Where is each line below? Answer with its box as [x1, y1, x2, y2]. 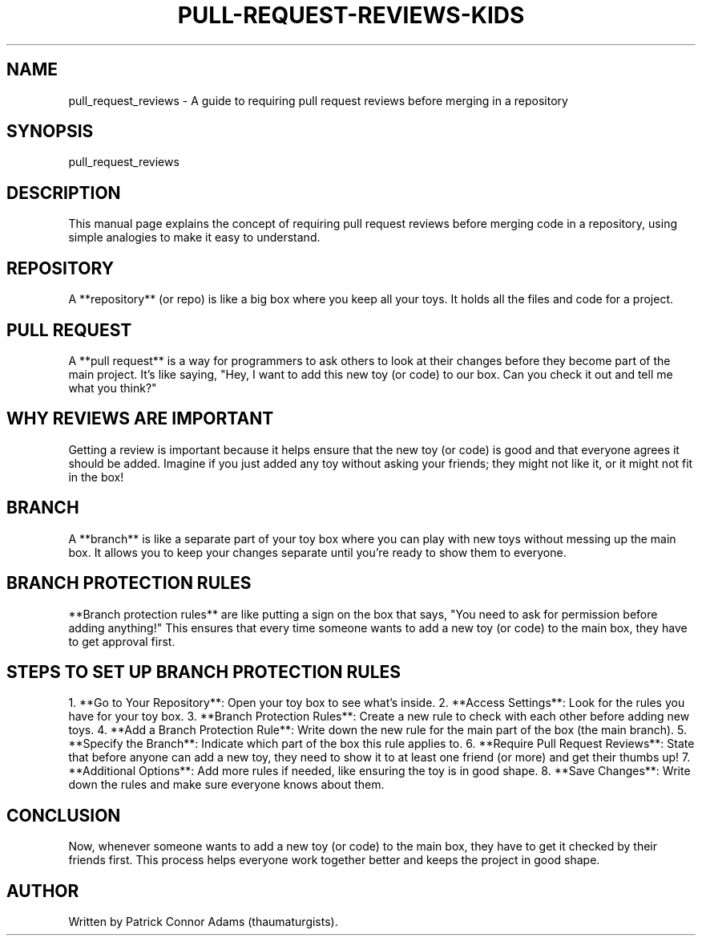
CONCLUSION [6, 805, 121, 826]
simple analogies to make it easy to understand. [68, 230, 321, 245]
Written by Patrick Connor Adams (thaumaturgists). [68, 915, 338, 929]
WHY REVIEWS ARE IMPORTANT [6, 408, 274, 429]
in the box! [68, 469, 124, 484]
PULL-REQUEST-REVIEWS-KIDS [177, 2, 525, 29]
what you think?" [68, 380, 157, 395]
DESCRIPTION [6, 182, 121, 203]
